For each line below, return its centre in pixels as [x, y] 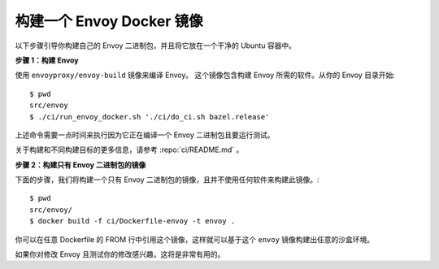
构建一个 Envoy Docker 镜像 [109, 21]
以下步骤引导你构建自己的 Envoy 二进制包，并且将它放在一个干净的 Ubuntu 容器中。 [156, 46]
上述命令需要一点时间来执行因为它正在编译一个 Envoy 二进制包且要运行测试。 [145, 135]
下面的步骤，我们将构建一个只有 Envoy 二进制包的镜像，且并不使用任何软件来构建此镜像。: [167, 180]
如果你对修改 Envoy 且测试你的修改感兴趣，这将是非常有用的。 [120, 254]
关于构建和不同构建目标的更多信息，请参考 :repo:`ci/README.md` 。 [129, 150]
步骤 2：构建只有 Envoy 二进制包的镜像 [80, 165]
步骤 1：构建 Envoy [47, 60]
